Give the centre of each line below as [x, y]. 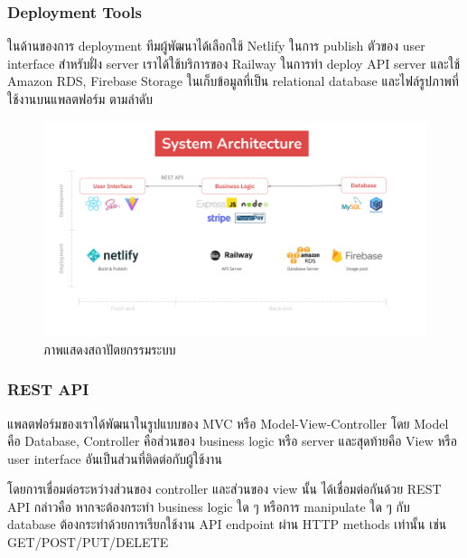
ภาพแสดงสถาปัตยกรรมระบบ [110, 349]
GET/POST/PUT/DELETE [88, 542]
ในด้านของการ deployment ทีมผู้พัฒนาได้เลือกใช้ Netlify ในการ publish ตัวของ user [216, 46]
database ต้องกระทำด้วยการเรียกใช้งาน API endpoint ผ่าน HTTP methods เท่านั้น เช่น [227, 524]
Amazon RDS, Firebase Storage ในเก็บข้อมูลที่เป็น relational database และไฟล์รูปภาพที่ [233, 81]
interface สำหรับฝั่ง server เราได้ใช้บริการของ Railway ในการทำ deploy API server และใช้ [234, 63]
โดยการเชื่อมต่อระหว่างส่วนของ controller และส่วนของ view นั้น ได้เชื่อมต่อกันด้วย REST [224, 489]
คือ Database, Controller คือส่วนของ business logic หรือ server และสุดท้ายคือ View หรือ [232, 441]
